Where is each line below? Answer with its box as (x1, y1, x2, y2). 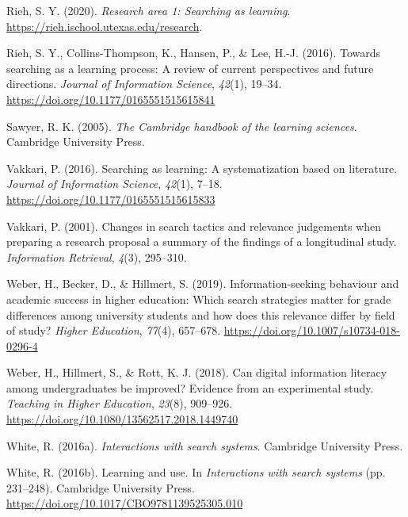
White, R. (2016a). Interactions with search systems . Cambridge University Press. (6, 437, 403, 454)
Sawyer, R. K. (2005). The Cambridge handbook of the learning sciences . (6, 117, 357, 134)
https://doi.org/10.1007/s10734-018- (223, 322, 400, 339)
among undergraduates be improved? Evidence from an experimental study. (6, 379, 374, 396)
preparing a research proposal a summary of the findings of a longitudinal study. (6, 233, 397, 250)
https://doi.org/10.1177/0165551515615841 (6, 90, 215, 107)
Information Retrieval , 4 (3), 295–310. (6, 248, 187, 265)
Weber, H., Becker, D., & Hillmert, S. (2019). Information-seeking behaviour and (6, 275, 399, 292)
